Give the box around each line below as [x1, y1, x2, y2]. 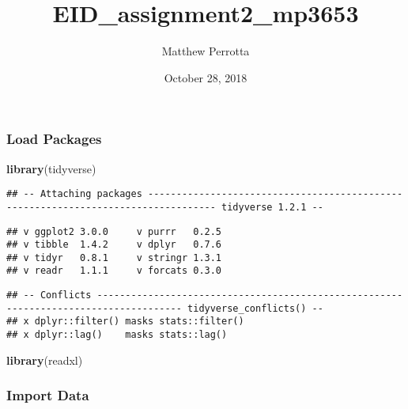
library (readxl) [6, 351, 83, 368]
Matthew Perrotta [161, 43, 250, 59]
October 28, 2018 [164, 69, 247, 85]
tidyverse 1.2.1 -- [221, 201, 323, 213]
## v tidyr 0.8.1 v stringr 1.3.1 [6, 252, 222, 263]
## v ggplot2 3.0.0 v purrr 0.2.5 [6, 225, 222, 237]
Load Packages [6, 129, 102, 149]
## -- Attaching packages [6, 188, 142, 200]
